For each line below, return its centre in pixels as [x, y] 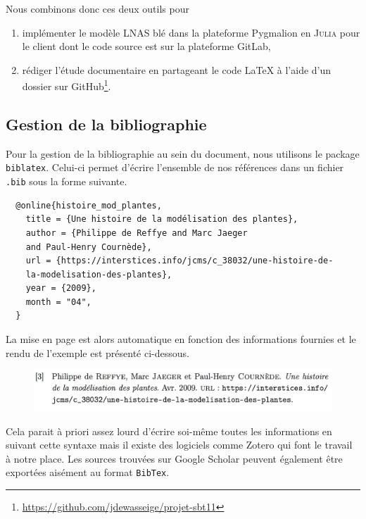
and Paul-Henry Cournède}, [89, 247]
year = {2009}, [61, 288]
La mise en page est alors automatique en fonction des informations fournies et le [181, 339]
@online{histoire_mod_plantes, [89, 205]
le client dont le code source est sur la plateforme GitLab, [146, 46]
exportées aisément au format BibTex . [88, 472]
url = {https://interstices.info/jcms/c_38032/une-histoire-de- [179, 261]
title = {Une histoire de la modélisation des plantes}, [162, 219]
